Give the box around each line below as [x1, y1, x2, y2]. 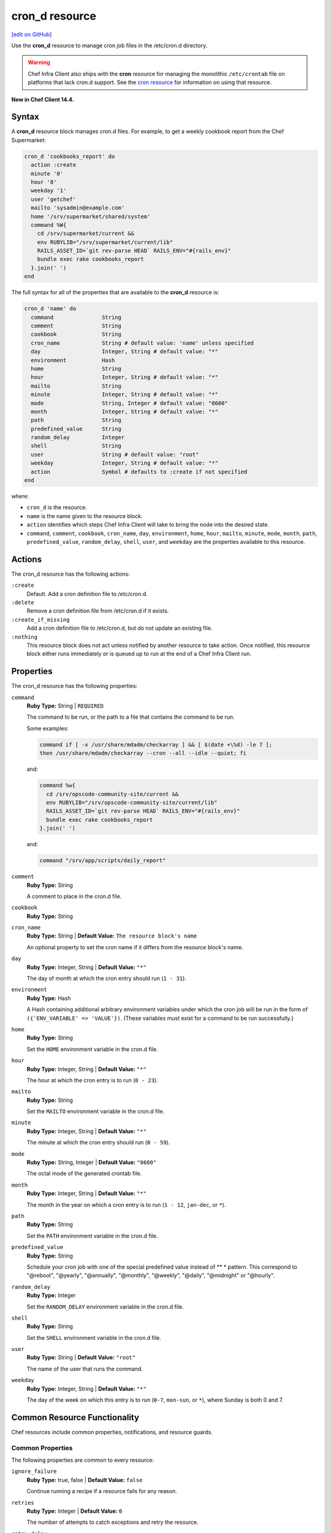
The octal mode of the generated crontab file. [26, 1170, 142, 1177]
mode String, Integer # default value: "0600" [31, 399, 228, 407]
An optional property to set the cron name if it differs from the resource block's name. [26, 943, 243, 950]
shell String [31, 442, 122, 449]
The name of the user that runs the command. [26, 1365, 143, 1372]
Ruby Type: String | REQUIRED [26, 702, 104, 709]
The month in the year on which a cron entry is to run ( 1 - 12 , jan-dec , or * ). [26, 1201, 226, 1208]
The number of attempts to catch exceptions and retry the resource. [26, 1518, 199, 1526]
